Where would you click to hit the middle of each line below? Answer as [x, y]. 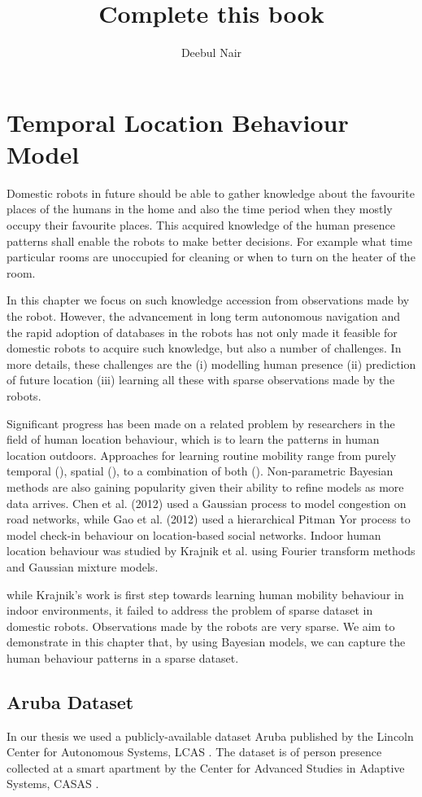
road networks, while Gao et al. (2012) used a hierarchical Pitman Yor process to [209, 519]
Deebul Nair [211, 53]
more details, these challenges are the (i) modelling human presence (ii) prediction [211, 363]
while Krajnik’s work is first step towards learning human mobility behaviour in [205, 594]
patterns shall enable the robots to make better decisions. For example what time [209, 241]
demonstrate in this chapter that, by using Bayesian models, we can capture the [206, 642]
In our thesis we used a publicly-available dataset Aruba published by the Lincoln [210, 736]
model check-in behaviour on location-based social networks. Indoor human [194, 534]
